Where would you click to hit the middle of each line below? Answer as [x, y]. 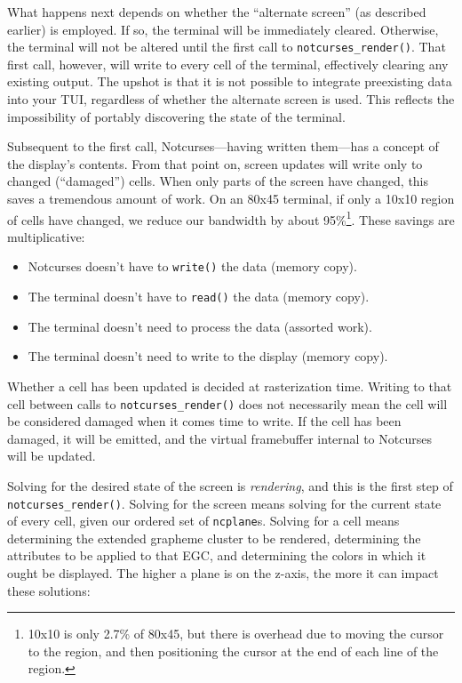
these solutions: [49, 590]
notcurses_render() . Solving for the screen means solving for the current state [224, 503]
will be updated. [52, 456]
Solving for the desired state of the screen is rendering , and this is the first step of [230, 485]
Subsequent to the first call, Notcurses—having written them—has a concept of [223, 146]
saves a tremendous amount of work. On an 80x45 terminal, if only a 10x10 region [231, 198]
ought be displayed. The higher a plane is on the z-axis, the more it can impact [223, 573]
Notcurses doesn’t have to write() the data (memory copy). [192, 266]
